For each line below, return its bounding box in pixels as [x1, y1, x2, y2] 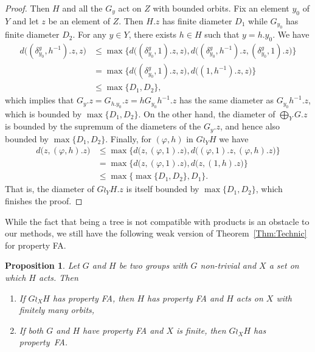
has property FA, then [53, 291, 134, 304]
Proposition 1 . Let [5, 259, 80, 272]
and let [12, 14, 39, 27]
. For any [72, 28, 106, 41]
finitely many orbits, [19, 303, 95, 316]
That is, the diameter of [5, 182, 94, 195]
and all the [62, 2, 103, 14]
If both [19, 323, 44, 336]
